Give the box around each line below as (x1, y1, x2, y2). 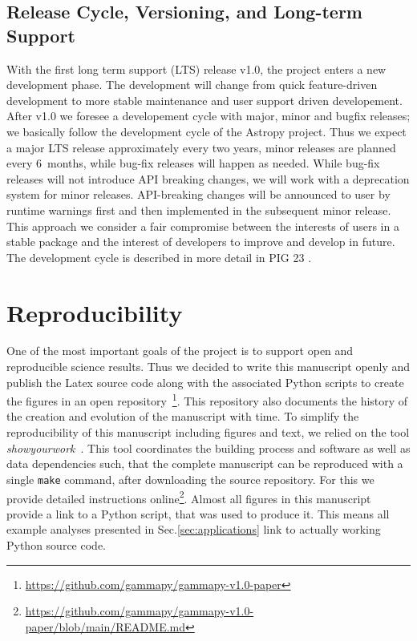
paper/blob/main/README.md (25, 618, 186, 635)
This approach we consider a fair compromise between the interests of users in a (6, 217, 399, 234)
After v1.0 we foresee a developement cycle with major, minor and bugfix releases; (6, 107, 411, 124)
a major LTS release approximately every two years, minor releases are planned (6, 139, 396, 155)
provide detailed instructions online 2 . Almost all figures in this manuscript (6, 487, 371, 506)
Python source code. (6, 536, 106, 553)
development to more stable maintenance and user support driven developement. (6, 91, 403, 108)
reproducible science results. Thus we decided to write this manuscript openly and (6, 358, 411, 375)
